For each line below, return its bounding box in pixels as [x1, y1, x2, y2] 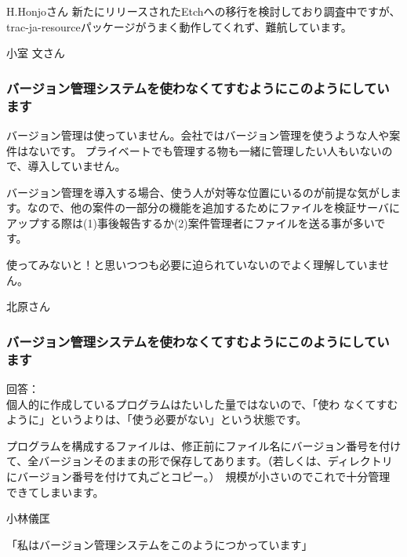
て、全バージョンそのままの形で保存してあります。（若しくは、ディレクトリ [6, 453, 393, 469]
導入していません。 [27, 158, 126, 174]
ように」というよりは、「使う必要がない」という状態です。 [6, 411, 302, 428]
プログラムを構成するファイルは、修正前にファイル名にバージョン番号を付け [6, 437, 402, 453]
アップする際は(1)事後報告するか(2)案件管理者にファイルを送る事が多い [6, 214, 375, 231]
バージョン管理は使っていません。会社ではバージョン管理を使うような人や [6, 126, 390, 143]
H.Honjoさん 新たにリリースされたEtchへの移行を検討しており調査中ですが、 [6, 3, 401, 19]
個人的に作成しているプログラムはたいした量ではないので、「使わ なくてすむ [6, 395, 398, 412]
